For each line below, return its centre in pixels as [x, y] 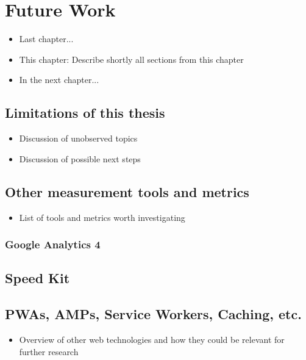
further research [49, 351]
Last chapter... [46, 39]
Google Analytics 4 [53, 244]
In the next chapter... [59, 80]
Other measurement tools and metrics [127, 191]
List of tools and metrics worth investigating [102, 217]
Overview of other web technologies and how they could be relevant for [152, 339]
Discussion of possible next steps [80, 158]
